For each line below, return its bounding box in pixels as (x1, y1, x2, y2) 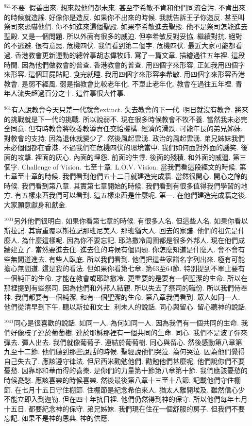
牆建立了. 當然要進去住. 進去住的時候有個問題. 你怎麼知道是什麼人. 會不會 (4, 244, 238, 255)
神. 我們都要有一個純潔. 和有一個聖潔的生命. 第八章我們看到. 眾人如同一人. (4, 292, 240, 302)
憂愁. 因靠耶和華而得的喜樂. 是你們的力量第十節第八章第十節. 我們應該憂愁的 (4, 365, 248, 375)
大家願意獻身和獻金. (4, 199, 67, 209)
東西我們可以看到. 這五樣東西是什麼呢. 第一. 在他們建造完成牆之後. (35, 190, 247, 200)
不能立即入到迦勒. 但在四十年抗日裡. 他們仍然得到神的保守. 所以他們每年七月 (4, 394, 248, 404)
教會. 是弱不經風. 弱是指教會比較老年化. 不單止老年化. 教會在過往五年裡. (4, 78, 234, 88)
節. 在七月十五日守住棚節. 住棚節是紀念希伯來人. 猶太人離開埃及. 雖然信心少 (4, 384, 245, 394)
